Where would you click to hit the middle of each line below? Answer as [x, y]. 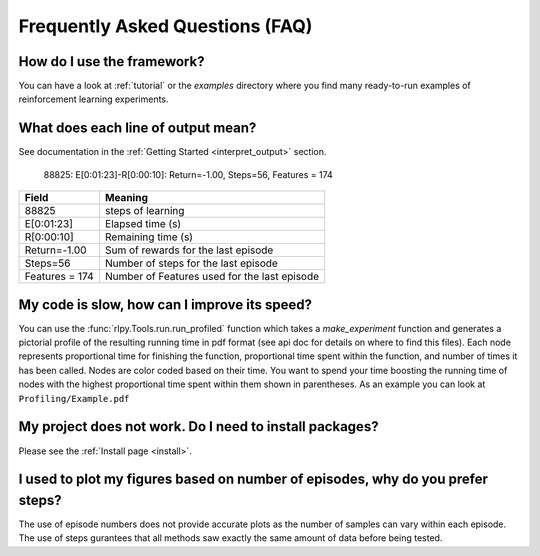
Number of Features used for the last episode [212, 277]
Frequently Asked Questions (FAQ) [165, 26]
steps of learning [145, 211]
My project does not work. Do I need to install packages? [198, 426]
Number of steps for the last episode [192, 263]
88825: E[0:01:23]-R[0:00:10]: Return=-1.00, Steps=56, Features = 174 [188, 174]
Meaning [127, 198]
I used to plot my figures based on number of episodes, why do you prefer [253, 479]
